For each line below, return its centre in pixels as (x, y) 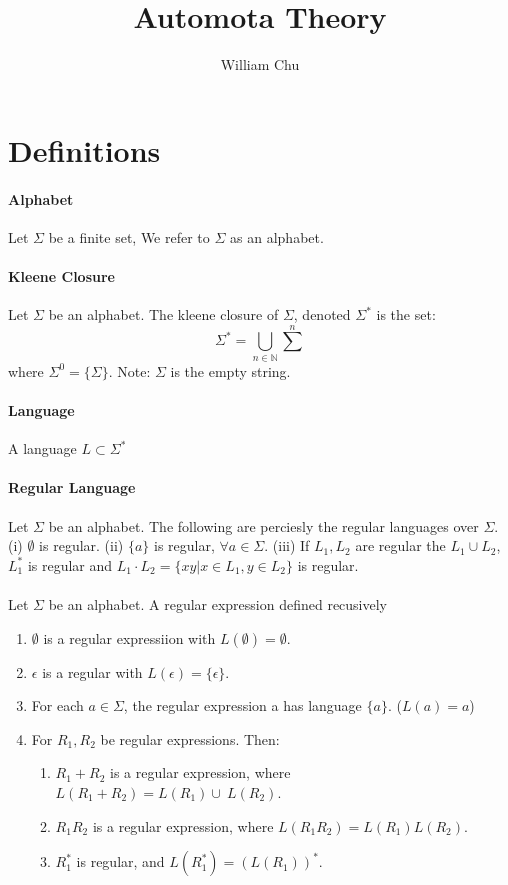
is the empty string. (230, 370)
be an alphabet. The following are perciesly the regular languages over (263, 525)
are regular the (400, 545)
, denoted (322, 314)
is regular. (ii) (81, 545)
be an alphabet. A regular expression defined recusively (218, 603)
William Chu (260, 64)
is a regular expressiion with (129, 637)
